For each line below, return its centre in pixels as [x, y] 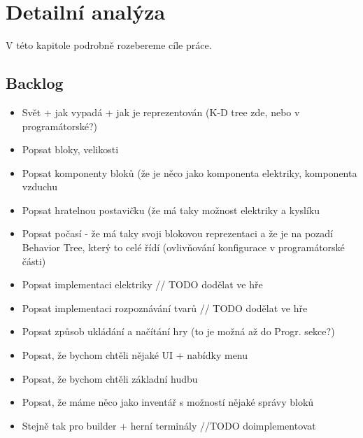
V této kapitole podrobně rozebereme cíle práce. [109, 45]
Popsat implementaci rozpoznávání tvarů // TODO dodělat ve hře [165, 308]
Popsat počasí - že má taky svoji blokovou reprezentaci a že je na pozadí [177, 233]
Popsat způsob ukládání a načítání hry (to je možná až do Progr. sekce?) [178, 331]
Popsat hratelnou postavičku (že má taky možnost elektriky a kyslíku [171, 210]
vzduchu [40, 186]
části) [34, 261]
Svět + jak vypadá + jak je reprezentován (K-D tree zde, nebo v [161, 112]
